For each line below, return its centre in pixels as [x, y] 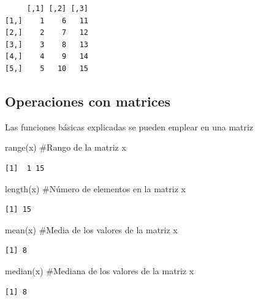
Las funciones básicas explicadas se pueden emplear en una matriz [129, 126]
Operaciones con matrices [88, 101]
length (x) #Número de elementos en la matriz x [95, 188]
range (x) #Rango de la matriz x [66, 147]
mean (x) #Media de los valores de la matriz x [91, 229]
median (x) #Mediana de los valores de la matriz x [100, 270]
